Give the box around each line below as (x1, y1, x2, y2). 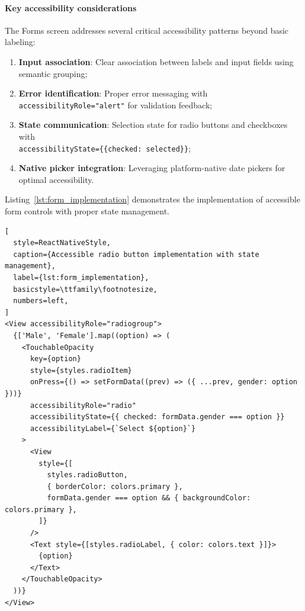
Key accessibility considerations (5, 1, 137, 14)
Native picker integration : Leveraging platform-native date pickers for (18, 162, 285, 174)
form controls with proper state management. (5, 205, 169, 217)
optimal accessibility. (18, 173, 94, 185)
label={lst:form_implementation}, (13, 274, 149, 282)
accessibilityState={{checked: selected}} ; (18, 142, 191, 154)
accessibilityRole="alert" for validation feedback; (18, 98, 213, 111)
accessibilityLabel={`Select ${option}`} (30, 424, 196, 433)
